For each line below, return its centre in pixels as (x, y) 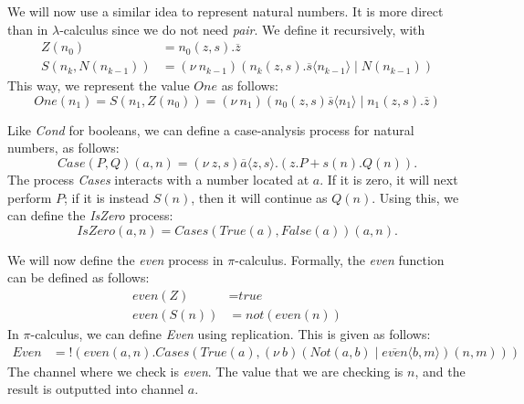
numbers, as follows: (63, 148)
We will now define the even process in (115, 259)
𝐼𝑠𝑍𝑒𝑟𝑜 (96, 231)
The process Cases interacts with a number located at (158, 180)
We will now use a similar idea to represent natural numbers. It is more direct (225, 11)
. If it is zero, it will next (389, 180)
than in (28, 29)
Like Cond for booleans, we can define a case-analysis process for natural (211, 129)
